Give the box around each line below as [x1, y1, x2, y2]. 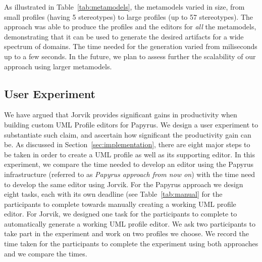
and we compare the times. [4, 248, 87, 258]
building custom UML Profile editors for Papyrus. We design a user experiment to [4, 119, 258, 129]
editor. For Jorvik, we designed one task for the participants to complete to [4, 208, 237, 219]
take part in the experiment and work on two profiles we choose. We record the [4, 228, 249, 239]
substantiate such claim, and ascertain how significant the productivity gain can [4, 129, 251, 140]
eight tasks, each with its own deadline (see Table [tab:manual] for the [4, 189, 223, 199]
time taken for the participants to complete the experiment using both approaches [4, 238, 258, 249]
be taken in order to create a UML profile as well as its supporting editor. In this [4, 149, 255, 159]
